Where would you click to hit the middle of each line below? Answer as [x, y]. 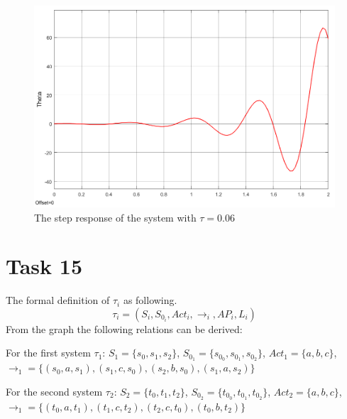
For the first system [48, 353]
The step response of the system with [115, 217]
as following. [150, 300]
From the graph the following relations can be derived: [124, 328]
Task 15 [44, 266]
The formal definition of [58, 300]
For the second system [54, 391]
